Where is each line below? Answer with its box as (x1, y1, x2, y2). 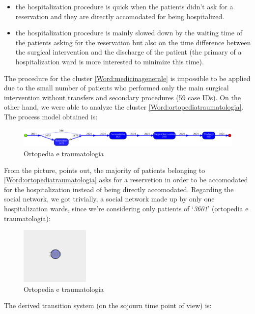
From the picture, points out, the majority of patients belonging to (4, 165, 205, 175)
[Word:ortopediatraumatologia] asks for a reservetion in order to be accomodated (4, 174, 248, 185)
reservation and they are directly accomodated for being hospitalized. (15, 11, 225, 21)
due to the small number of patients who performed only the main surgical (4, 83, 229, 93)
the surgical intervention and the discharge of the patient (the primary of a (15, 47, 242, 57)
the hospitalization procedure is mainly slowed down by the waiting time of (15, 28, 242, 38)
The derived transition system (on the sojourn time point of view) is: (4, 300, 212, 311)
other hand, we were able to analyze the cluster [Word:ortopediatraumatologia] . (4, 102, 244, 112)
